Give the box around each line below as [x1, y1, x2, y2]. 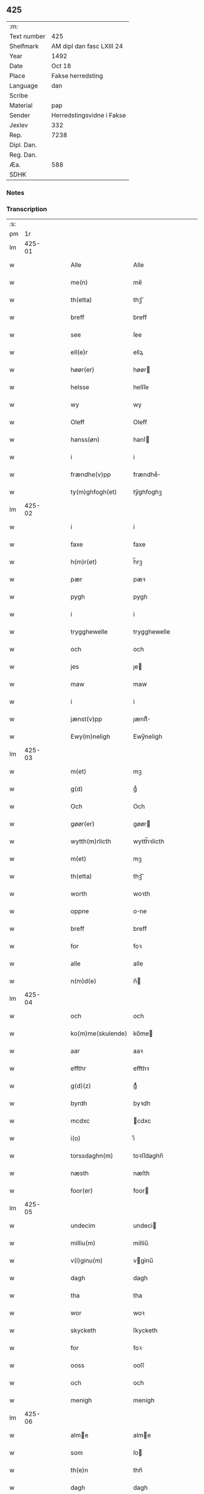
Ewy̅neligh [133, 732, 163, 741]
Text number [9, 32, 46, 40]
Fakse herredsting [51, 71, 103, 80]
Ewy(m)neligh [70, 732, 110, 741]
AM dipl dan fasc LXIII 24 [51, 42, 123, 50]
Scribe [9, 91, 29, 100]
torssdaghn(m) [70, 1151, 114, 1160]
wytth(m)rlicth [70, 837, 111, 846]
